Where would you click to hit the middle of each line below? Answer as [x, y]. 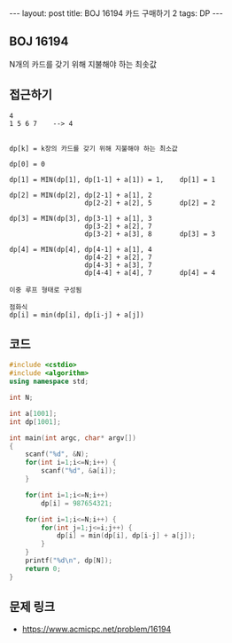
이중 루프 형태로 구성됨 [46, 290]
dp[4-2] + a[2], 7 [118, 257]
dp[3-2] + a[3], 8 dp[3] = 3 [150, 234]
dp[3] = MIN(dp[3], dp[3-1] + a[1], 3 [81, 218]
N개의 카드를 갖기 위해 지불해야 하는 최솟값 [83, 64]
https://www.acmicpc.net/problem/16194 [97, 629]
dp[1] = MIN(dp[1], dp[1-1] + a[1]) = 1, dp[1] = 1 [112, 179]
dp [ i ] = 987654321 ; [77, 503]
